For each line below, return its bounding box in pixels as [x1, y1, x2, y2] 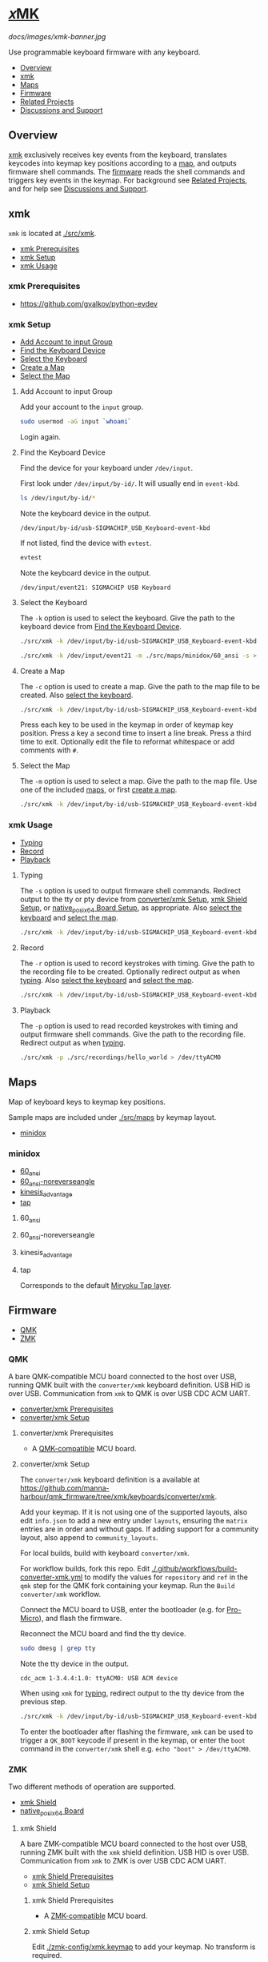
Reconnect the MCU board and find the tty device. [19, 1629, 186, 1638]
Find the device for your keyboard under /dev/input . [19, 463, 194, 473]
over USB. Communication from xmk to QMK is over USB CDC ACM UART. [8, 1389, 250, 1398]
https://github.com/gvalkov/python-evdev [19, 299, 158, 308]
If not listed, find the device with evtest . [19, 538, 152, 548]
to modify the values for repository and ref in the [84, 1572, 248, 1582]
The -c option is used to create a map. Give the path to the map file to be [19, 681, 260, 691]
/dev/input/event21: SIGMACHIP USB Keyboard [19, 584, 171, 592]
